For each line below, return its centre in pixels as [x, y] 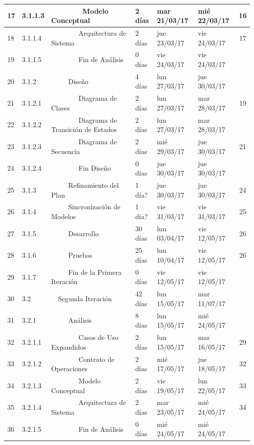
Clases [60, 107]
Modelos [63, 216]
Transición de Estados [84, 129]
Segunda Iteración [85, 298]
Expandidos [69, 346]
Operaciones [69, 368]
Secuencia [65, 151]
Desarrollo [83, 233]
